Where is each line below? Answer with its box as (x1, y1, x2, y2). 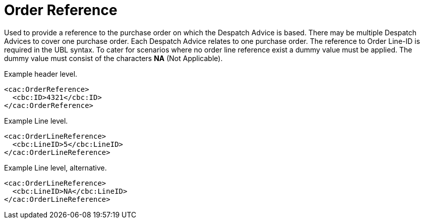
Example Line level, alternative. (4, 163, 107, 172)
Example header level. (4, 69, 78, 78)
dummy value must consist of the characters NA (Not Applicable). (4, 53, 223, 63)
